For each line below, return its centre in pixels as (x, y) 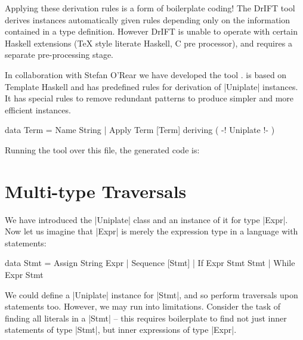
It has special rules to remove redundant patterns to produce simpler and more (149, 98)
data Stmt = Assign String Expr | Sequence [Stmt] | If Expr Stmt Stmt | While (150, 263)
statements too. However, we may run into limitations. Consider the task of (143, 306)
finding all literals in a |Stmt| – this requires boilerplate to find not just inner (146, 318)
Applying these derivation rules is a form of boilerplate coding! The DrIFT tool (150, 8)
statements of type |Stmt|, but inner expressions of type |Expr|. (121, 330)
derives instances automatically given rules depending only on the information (148, 19)
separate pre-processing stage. (59, 55)
